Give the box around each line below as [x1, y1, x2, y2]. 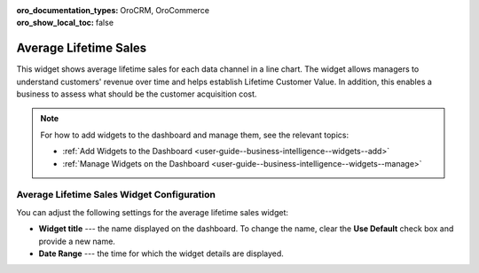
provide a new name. [38, 236, 115, 246]
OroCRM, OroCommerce [120, 5, 210, 15]
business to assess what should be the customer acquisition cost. [16, 89, 257, 99]
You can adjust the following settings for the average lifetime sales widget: [16, 207, 288, 217]
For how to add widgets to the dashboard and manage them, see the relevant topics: [40, 129, 349, 140]
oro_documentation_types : [16, 5, 119, 15]
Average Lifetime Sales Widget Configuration [16, 189, 216, 201]
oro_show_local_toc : [16, 18, 95, 28]
